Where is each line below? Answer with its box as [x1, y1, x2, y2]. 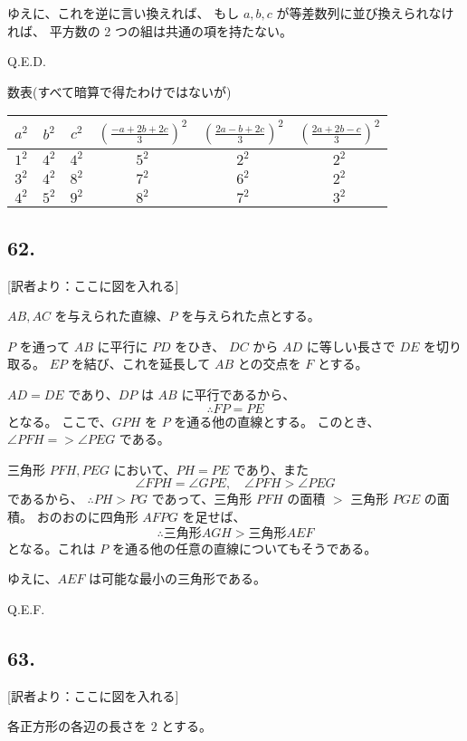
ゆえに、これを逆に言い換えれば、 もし [7, 4, 240, 22]
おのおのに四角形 [36, 506, 138, 525]
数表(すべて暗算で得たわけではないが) [7, 82, 232, 101]
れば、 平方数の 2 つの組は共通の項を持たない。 [7, 21, 292, 40]
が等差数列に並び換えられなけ [276, 4, 454, 22]
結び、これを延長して [83, 354, 211, 373]
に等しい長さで [306, 336, 396, 355]
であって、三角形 [151, 489, 253, 508]
